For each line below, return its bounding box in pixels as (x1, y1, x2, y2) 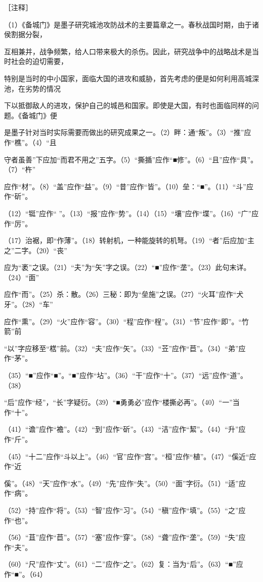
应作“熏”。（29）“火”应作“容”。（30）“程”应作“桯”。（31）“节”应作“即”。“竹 (4, 316, 249, 326)
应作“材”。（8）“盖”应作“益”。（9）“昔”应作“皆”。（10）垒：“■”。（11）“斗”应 (4, 181, 253, 191)
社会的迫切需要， (11, 56, 68, 66)
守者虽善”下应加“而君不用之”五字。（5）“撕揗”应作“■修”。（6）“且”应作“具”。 (4, 154, 258, 164)
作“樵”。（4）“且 (4, 136, 57, 147)
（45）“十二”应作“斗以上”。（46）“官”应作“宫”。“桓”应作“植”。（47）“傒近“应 (4, 451, 256, 461)
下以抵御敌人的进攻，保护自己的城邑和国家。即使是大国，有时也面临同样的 (4, 100, 252, 111)
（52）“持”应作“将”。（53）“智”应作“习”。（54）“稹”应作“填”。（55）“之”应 (4, 504, 246, 515)
